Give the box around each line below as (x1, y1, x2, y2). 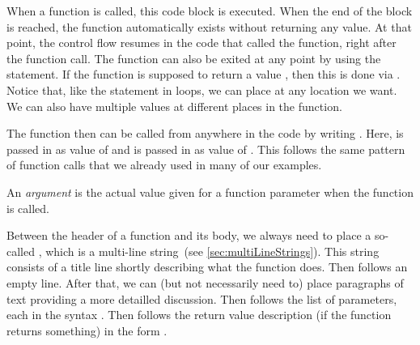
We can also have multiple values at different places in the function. (6, 97, 342, 114)
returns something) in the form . (6, 322, 168, 339)
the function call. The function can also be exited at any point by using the (6, 49, 381, 66)
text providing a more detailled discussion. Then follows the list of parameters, (6, 290, 397, 307)
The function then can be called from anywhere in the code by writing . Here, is (6, 125, 404, 142)
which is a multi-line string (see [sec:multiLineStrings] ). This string (45, 242, 380, 259)
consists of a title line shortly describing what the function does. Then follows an (6, 258, 408, 275)
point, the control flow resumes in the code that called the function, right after (6, 34, 397, 51)
